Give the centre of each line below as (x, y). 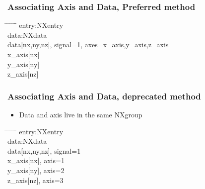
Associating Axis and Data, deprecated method (104, 96)
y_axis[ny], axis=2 (36, 170)
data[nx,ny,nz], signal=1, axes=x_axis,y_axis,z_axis (88, 45)
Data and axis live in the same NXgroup (81, 114)
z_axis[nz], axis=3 (35, 180)
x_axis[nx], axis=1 (36, 160)
